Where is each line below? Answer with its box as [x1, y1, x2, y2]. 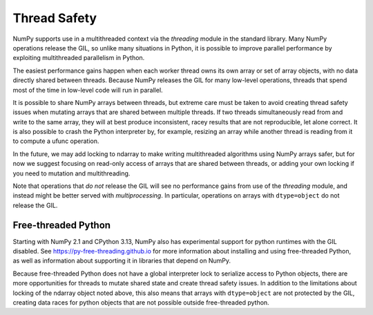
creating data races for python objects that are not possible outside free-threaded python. [12, 298, 269, 307]
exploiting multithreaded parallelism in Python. [12, 54, 145, 62]
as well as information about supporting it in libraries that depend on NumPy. [12, 256, 231, 265]
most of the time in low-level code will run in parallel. [12, 86, 163, 94]
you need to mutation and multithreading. [12, 169, 131, 178]
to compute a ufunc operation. [12, 137, 99, 145]
